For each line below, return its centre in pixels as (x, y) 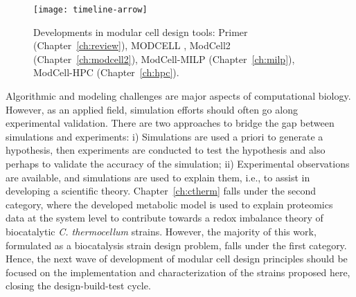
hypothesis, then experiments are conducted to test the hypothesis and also (166, 150)
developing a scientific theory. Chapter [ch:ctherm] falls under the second (161, 191)
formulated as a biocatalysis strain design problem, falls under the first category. (176, 245)
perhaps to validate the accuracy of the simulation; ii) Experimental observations (178, 163)
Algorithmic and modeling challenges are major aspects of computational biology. (178, 96)
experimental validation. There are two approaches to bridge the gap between (170, 123)
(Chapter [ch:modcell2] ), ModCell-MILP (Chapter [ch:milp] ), (164, 58)
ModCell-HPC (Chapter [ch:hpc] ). (106, 72)
